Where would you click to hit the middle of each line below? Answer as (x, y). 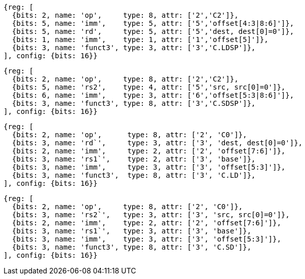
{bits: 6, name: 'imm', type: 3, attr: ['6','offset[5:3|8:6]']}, (153, 95)
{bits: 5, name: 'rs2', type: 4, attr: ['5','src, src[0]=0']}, (149, 87)
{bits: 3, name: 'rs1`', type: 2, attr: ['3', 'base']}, (134, 159)
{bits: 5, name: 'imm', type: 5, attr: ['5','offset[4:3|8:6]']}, (153, 23)
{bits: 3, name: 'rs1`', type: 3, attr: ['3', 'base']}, (131, 231)
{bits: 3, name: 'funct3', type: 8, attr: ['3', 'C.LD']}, (134, 175)
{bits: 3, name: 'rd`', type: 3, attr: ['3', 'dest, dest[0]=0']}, (157, 143)
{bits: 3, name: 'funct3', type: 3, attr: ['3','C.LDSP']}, (134, 48)
